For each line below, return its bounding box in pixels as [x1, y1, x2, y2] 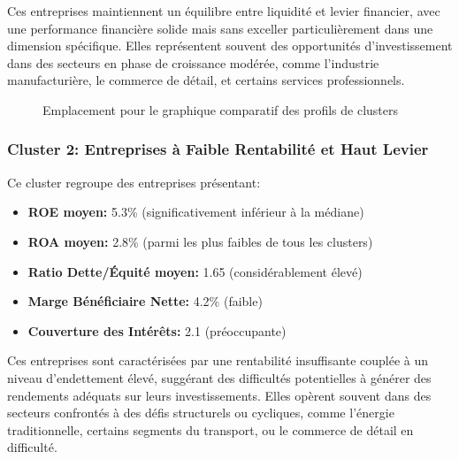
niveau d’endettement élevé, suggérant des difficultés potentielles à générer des [7, 368, 432, 386]
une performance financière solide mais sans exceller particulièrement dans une [7, 19, 433, 37]
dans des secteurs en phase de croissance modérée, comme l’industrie [7, 53, 379, 72]
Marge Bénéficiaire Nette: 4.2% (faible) [27, 292, 263, 310]
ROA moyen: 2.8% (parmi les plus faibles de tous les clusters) [27, 232, 373, 250]
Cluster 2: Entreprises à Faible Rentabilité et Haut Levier [7, 138, 429, 160]
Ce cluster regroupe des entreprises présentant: [7, 172, 261, 191]
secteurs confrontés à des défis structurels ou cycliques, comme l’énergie [7, 403, 394, 422]
